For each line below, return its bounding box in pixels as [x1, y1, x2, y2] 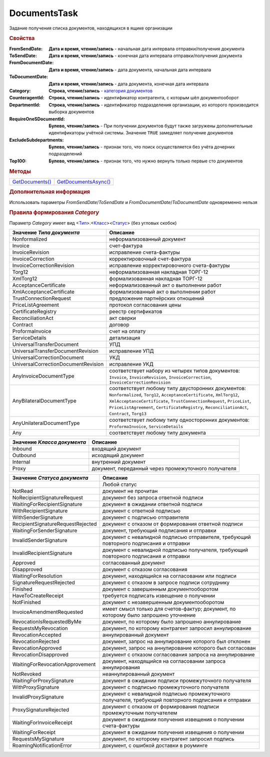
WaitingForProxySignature [12, 677, 74, 684]
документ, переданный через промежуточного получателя [91, 465, 237, 472]
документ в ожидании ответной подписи [102, 500, 202, 507]
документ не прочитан [102, 487, 158, 494]
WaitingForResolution [12, 572, 62, 579]
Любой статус [102, 481, 137, 488]
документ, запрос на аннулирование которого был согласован [102, 644, 256, 651]
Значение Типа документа [12, 229, 80, 236]
